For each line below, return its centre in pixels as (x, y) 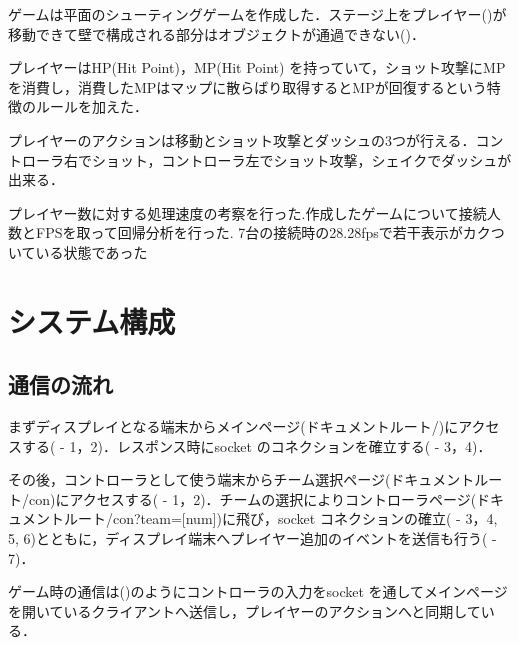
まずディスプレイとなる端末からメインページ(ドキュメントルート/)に (233, 426)
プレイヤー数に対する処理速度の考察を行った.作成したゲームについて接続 (247, 212)
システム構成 (92, 320)
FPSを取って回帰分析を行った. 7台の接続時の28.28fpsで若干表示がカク (263, 232)
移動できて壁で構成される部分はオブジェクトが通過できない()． (216, 33)
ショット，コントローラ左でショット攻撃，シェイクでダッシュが (301, 159)
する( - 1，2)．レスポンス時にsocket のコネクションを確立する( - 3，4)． (256, 445)
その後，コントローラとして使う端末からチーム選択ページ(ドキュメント (241, 479)
